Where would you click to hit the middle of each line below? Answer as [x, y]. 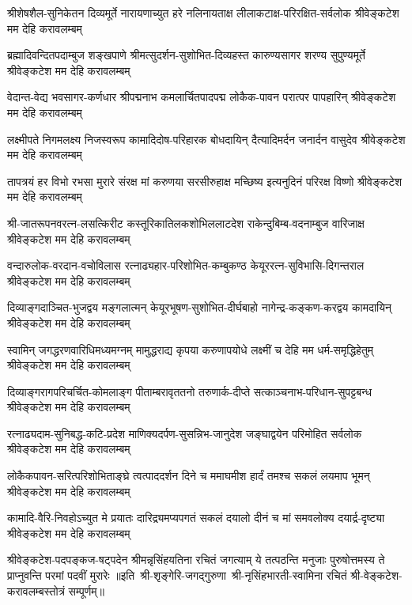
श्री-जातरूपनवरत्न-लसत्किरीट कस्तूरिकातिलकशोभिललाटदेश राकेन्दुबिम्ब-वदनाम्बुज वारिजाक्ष [186, 223]
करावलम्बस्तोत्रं [36, 590]
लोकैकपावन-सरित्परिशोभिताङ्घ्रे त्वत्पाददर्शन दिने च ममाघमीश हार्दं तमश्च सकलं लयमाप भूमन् [189, 476]
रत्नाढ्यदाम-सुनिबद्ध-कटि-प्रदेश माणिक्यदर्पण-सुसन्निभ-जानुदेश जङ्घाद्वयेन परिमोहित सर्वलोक [185, 433]
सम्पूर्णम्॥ [86, 590]
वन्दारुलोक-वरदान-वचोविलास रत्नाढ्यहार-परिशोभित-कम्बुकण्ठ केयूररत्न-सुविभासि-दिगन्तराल [186, 265]
